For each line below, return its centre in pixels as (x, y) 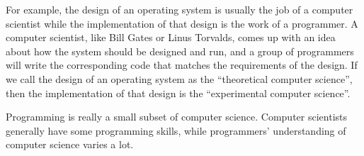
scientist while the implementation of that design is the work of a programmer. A (182, 23)
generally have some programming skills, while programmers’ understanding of (176, 130)
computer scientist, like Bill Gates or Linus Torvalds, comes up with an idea (171, 37)
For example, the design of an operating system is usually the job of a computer (180, 9)
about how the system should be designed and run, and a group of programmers (180, 51)
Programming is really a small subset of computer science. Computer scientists (177, 117)
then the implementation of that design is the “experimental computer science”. (178, 93)
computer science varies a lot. (70, 144)
